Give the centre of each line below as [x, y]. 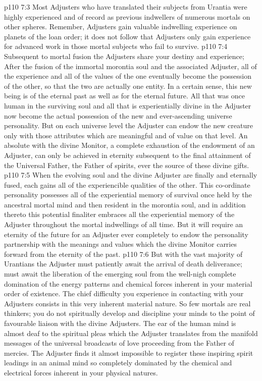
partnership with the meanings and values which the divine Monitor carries [120, 244]
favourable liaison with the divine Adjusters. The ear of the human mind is [120, 323]
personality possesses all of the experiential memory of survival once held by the [128, 195]
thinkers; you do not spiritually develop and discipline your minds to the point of [129, 313]
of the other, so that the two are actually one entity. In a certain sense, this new [128, 86]
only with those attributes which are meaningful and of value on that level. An [126, 135]
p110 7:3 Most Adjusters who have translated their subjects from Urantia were [126, 7]
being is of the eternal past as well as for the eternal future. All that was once [124, 96]
